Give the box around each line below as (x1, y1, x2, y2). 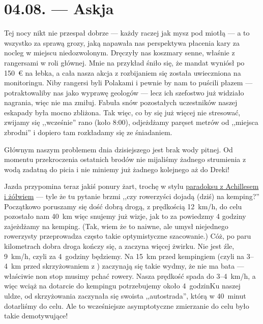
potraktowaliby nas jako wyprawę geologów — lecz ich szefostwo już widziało (4, 87, 244, 98)
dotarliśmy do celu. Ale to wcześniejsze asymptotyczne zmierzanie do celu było (4, 300, 249, 311)
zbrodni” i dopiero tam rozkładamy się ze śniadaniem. (4, 127, 172, 138)
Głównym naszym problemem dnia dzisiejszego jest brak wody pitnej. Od (4, 144, 233, 154)
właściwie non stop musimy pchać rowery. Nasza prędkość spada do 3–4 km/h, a (4, 270, 256, 281)
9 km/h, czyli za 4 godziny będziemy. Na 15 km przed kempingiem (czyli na (4, 250, 245, 261)
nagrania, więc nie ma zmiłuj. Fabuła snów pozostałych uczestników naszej (4, 97, 238, 108)
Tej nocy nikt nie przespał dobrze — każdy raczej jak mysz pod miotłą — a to (4, 27, 250, 38)
